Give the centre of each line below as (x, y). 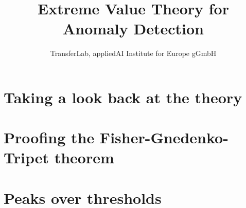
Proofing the (49, 137)
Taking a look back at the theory (123, 97)
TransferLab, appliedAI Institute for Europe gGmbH (133, 53)
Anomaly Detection (133, 29)
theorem (84, 157)
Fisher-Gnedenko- (164, 137)
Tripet (26, 157)
